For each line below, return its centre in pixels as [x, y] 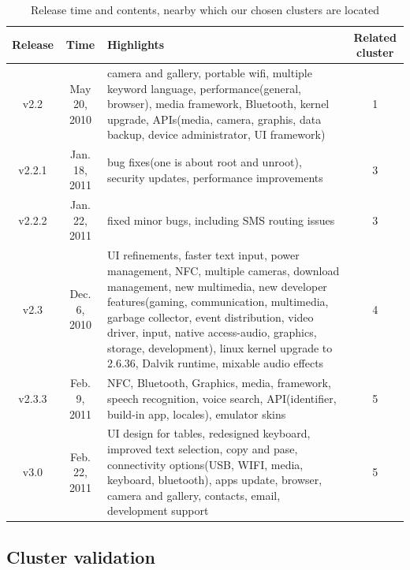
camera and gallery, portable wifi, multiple [210, 73]
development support [158, 510]
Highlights [136, 45]
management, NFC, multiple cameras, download [224, 270]
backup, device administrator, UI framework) [216, 134]
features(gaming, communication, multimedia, [218, 302]
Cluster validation [81, 556]
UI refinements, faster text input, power [203, 255]
